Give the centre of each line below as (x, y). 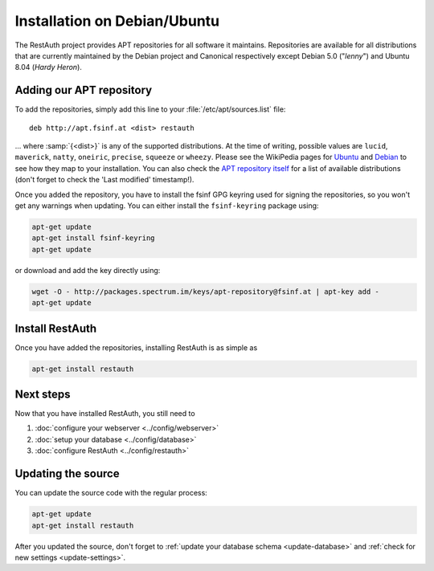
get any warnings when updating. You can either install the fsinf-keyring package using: (167, 206)
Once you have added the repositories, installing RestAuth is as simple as (136, 347)
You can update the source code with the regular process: (111, 493)
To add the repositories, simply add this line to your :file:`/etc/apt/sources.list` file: (150, 109)
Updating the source (67, 474)
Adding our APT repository (84, 90)
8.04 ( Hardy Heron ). (48, 67)
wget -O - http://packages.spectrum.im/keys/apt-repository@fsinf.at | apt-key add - (205, 292)
